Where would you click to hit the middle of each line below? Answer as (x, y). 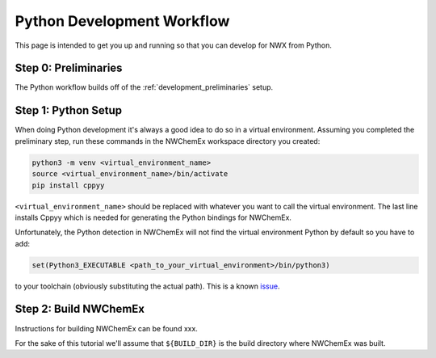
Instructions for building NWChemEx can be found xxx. (106, 328)
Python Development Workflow (122, 21)
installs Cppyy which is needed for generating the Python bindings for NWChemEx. (153, 217)
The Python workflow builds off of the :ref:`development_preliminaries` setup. (144, 87)
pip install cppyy (68, 185)
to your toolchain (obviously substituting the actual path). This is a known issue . (147, 286)
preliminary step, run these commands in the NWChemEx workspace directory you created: (168, 141)
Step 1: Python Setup (69, 110)
